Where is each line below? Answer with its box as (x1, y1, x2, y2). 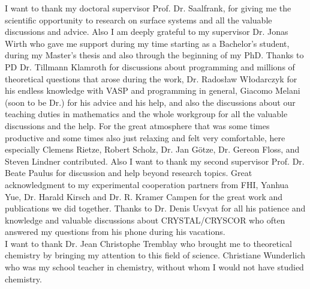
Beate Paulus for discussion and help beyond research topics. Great (5, 166, 252, 179)
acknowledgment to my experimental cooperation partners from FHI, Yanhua (5, 178, 289, 190)
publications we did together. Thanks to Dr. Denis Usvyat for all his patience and (5, 202, 306, 214)
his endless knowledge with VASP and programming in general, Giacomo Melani (5, 84, 300, 97)
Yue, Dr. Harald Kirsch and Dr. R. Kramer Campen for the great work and (5, 190, 283, 202)
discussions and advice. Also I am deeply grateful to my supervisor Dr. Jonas (5, 25, 288, 38)
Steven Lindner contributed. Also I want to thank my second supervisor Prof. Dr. (5, 154, 305, 167)
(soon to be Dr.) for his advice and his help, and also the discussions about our (5, 96, 296, 108)
